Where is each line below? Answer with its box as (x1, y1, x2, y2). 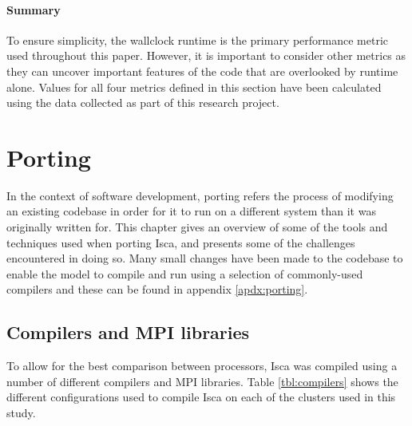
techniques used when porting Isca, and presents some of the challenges (6, 234, 355, 250)
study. (6, 404, 36, 421)
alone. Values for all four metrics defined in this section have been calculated (6, 78, 382, 95)
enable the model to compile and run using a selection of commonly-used (6, 265, 363, 282)
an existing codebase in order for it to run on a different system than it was (6, 203, 376, 219)
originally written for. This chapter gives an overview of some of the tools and (6, 219, 388, 235)
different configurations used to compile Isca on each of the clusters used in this (6, 389, 396, 405)
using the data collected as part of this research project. (6, 94, 279, 111)
